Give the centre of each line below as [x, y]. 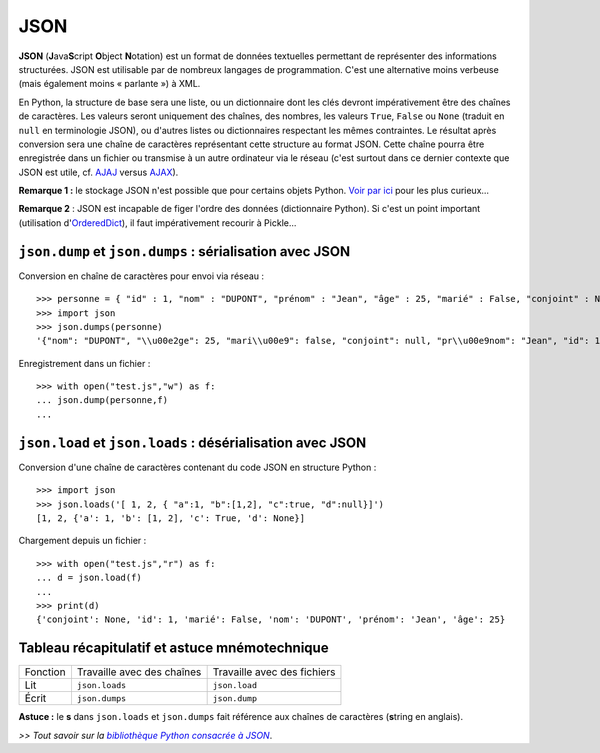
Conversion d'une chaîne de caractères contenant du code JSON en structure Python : [197, 467]
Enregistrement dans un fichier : [84, 363]
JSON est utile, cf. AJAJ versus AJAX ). [98, 172]
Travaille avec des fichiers [274, 672]
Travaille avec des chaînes [139, 672]
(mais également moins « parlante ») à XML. [109, 84]
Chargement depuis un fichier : [82, 541]
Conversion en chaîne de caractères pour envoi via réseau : [141, 276]
